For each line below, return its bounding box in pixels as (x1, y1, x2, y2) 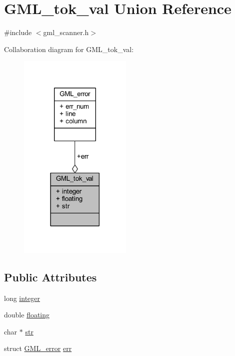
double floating (4, 309, 50, 320)
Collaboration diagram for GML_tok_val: (4, 44, 134, 54)
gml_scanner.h (43, 27, 89, 38)
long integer (4, 292, 40, 303)
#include (4, 27, 32, 38)
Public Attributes (4, 269, 97, 284)
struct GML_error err (4, 343, 72, 353)
